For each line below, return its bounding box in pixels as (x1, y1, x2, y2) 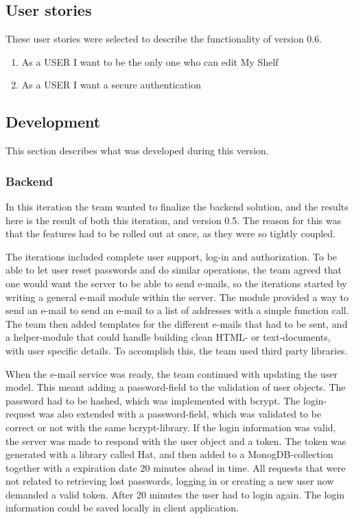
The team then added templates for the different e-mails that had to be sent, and (5, 316, 348, 330)
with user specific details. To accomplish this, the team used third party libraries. (5, 343, 348, 357)
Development (5, 111, 101, 132)
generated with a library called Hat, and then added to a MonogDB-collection (5, 447, 333, 461)
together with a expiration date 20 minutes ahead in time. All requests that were (5, 460, 346, 474)
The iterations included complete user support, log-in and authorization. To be (5, 249, 338, 263)
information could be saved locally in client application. (5, 500, 239, 515)
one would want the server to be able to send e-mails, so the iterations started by (5, 276, 347, 290)
